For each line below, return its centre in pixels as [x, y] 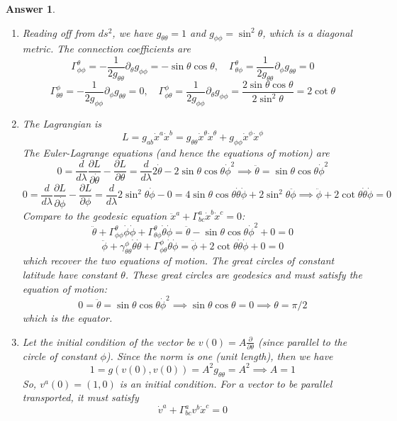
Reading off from [58, 32]
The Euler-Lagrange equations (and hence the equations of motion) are [176, 152]
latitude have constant [70, 275]
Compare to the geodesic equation [95, 215]
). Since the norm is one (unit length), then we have [219, 355]
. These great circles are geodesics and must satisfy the [244, 275]
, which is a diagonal [307, 32]
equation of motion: [65, 288]
